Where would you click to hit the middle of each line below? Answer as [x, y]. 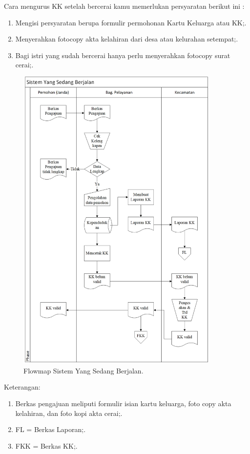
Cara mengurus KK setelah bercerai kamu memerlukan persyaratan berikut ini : [124, 6]
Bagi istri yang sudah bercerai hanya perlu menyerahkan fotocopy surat [123, 55]
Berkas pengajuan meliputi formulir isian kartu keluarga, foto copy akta [123, 403]
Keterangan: [22, 387]
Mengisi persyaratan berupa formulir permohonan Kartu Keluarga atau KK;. [131, 22]
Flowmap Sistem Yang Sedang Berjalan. [83, 370]
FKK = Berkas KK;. [46, 445]
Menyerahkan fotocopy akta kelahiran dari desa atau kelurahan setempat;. [127, 39]
